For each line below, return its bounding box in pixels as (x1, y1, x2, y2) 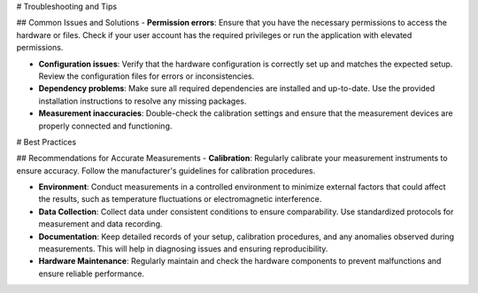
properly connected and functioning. (38, 120, 173, 131)
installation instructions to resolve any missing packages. (38, 96, 247, 106)
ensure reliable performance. (38, 268, 145, 279)
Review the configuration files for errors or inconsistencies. (38, 71, 255, 81)
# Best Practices (16, 136, 77, 147)
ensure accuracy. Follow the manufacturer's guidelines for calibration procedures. (16, 165, 316, 176)
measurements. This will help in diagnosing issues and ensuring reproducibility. (38, 243, 328, 254)
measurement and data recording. (38, 219, 163, 229)
